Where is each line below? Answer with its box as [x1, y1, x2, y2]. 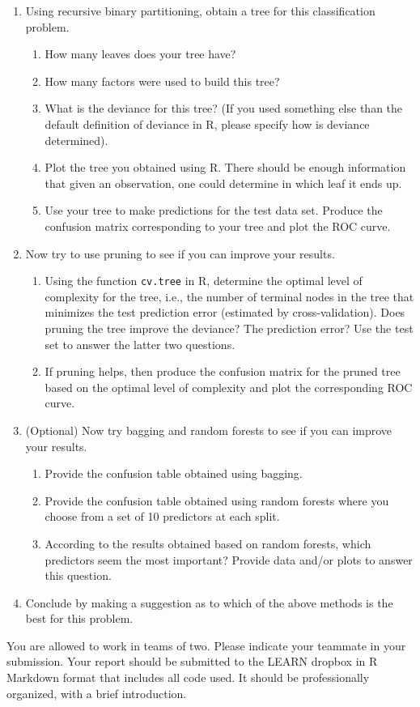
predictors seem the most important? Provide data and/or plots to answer [45, 551, 413, 568]
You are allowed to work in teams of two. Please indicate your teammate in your [6, 637, 406, 654]
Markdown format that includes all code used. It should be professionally [6, 669, 370, 686]
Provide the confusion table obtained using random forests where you [45, 492, 389, 509]
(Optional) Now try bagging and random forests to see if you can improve [25, 421, 392, 438]
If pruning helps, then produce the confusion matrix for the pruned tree [45, 363, 401, 380]
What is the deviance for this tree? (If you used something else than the [45, 100, 403, 117]
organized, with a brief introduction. [6, 684, 187, 701]
